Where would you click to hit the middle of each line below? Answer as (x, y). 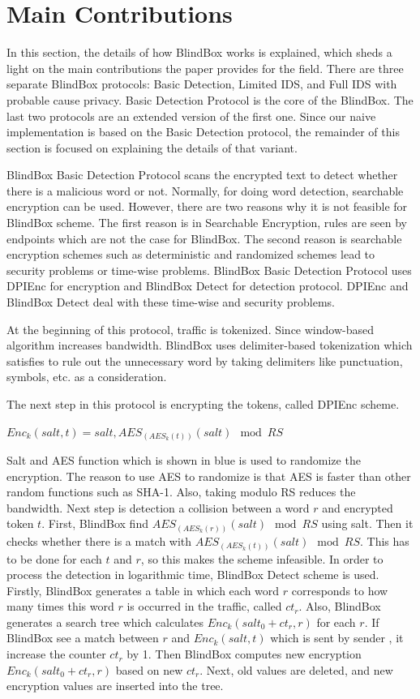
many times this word (60, 606)
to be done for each (54, 558)
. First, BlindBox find (95, 523)
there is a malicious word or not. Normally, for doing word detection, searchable (205, 190)
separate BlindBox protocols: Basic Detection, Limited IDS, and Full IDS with (202, 84)
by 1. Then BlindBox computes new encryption (244, 654)
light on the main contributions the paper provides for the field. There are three (205, 68)
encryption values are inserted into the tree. (115, 686)
